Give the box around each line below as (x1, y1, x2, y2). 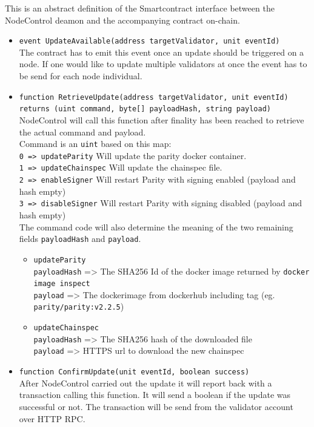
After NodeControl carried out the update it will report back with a (19, 376, 272, 389)
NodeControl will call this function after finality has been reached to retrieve (19, 113, 304, 126)
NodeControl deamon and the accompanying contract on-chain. (5, 13, 240, 26)
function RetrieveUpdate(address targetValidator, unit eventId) (19, 93, 289, 102)
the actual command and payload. (19, 125, 146, 138)
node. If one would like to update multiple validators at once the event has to (19, 57, 307, 70)
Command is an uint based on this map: (19, 137, 172, 150)
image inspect (33, 279, 90, 288)
